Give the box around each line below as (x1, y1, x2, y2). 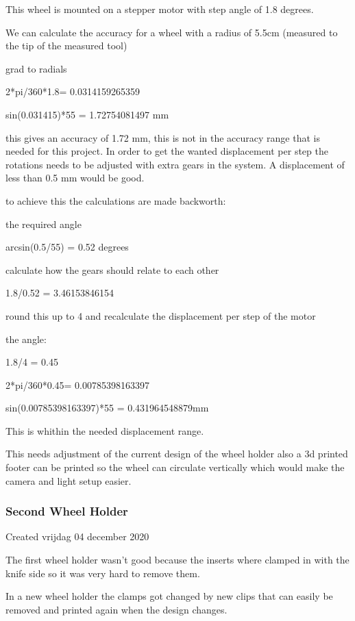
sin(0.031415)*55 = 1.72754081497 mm (5, 107, 169, 121)
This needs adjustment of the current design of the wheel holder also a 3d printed (5, 446, 348, 461)
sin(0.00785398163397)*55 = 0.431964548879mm (5, 401, 209, 415)
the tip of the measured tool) (5, 38, 127, 53)
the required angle (5, 216, 82, 231)
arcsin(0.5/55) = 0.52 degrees (5, 240, 129, 254)
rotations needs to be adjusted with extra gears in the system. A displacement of (5, 157, 345, 171)
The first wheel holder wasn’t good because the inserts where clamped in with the (5, 553, 350, 567)
